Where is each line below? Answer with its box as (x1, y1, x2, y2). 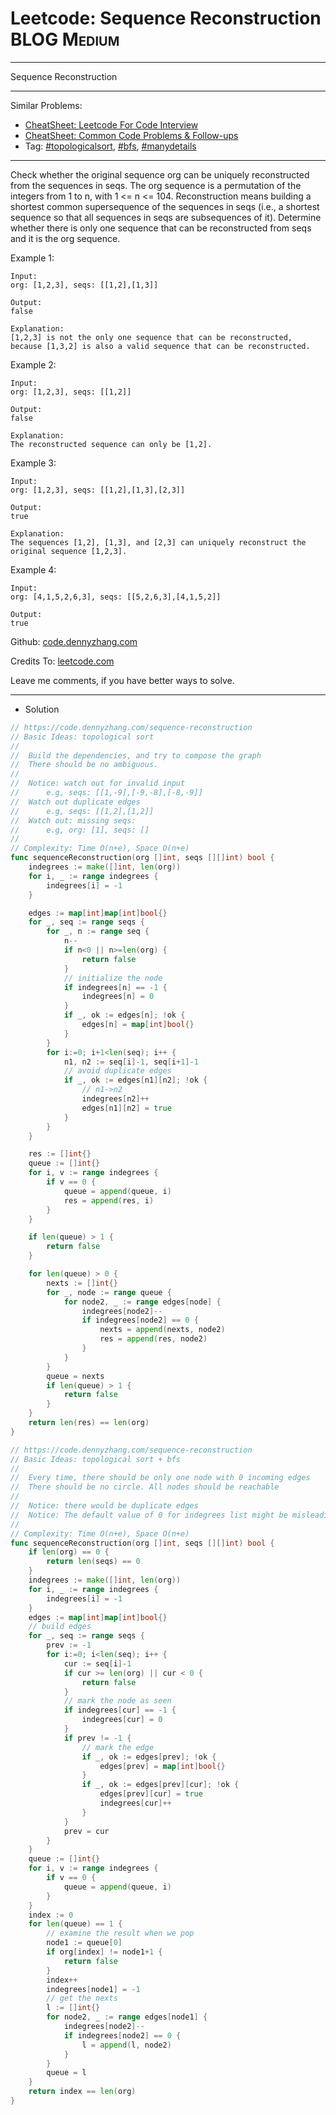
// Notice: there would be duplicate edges (10, 1501, 199, 1511)
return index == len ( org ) (28, 2087, 137, 2097)
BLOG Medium (10, 28, 120, 51)
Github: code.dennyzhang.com (10, 635, 138, 647)
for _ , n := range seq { (46, 927, 150, 937)
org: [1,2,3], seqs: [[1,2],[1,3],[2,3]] (10, 485, 186, 495)
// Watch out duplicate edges (10, 797, 141, 807)
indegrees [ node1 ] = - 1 (46, 1984, 141, 1994)
